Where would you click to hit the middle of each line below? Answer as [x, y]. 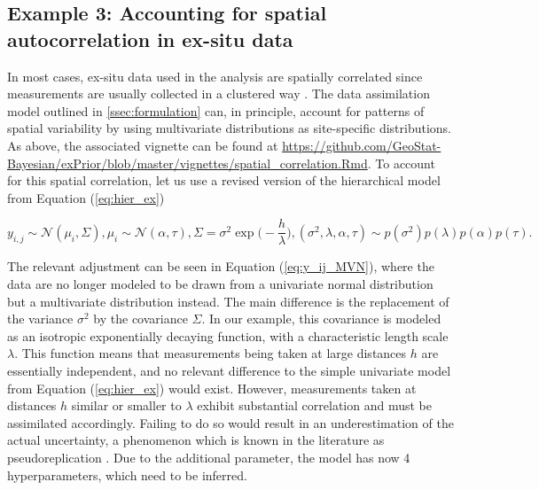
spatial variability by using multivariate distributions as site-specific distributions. [230, 128]
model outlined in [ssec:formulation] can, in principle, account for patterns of [216, 110]
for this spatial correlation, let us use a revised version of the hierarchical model [224, 180]
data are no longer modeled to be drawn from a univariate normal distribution [220, 284]
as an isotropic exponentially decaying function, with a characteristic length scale [228, 335]
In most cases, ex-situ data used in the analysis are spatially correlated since [215, 76]
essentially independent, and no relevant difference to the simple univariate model [229, 370]
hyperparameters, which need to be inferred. [127, 474]
